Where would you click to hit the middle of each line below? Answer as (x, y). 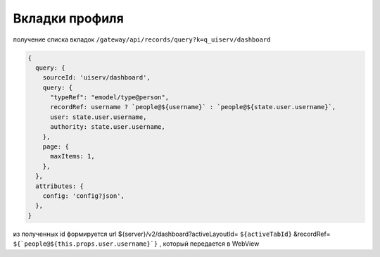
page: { (56, 147)
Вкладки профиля (69, 18)
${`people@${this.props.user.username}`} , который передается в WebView (136, 244)
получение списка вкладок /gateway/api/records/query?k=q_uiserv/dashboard (142, 39)
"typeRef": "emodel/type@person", (109, 98)
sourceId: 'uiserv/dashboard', (96, 78)
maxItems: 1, (72, 156)
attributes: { (60, 186)
